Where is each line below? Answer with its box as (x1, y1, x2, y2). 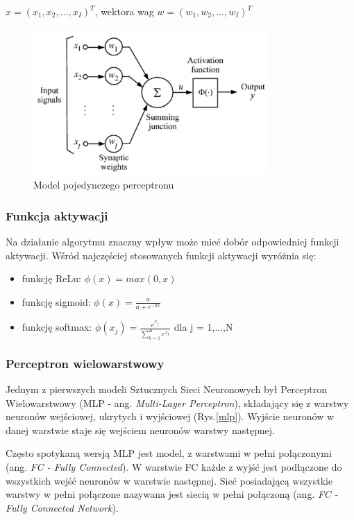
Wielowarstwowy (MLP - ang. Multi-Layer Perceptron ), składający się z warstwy (6, 395, 349, 410)
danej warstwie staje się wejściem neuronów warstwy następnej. (6, 422, 275, 437)
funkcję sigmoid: (22, 294, 91, 309)
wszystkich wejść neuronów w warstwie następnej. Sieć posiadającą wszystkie (6, 473, 333, 487)
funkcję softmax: (22, 320, 92, 334)
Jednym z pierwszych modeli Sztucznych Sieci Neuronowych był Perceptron (6, 382, 328, 397)
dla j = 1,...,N (174, 320, 233, 334)
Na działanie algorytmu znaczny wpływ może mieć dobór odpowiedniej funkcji (6, 234, 339, 248)
